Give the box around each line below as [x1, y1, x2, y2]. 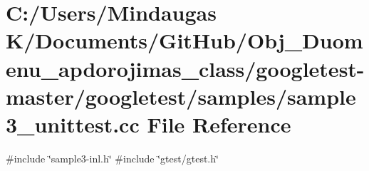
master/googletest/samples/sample [6, 81, 356, 110]
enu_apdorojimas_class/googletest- [6, 53, 365, 83]
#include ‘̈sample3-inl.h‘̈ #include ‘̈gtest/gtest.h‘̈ [6, 150, 219, 165]
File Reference [147, 109, 291, 138]
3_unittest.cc [6, 109, 140, 138]
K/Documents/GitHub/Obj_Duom [6, 26, 363, 55]
